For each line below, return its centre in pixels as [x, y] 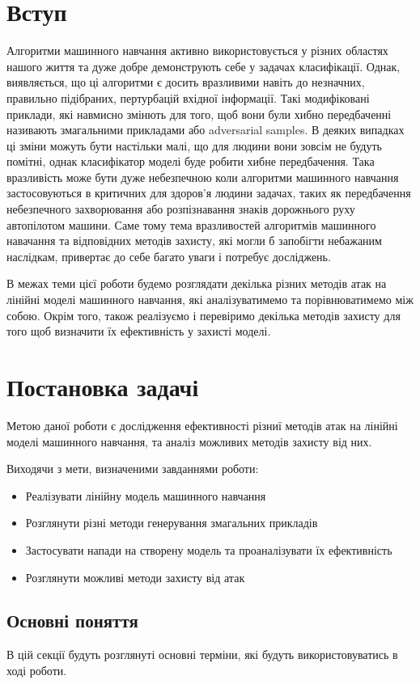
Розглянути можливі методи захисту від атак [135, 577]
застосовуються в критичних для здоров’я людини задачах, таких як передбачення [209, 193]
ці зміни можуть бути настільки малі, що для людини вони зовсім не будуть [194, 145]
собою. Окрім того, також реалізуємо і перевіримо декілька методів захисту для [204, 315]
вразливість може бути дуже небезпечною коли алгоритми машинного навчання [203, 177]
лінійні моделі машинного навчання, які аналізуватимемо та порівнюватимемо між [210, 300]
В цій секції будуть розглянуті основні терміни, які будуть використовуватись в [202, 654]
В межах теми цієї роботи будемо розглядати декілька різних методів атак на [197, 283]
